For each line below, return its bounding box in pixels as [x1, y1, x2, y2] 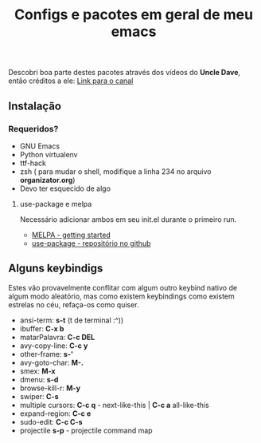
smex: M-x [19, 366, 56, 376]
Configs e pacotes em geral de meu [14, 6, 253, 24]
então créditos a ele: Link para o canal [8, 76, 134, 85]
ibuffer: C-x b [19, 323, 64, 333]
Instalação [8, 99, 62, 113]
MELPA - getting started [31, 230, 111, 239]
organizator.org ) [19, 175, 76, 184]
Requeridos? [8, 123, 59, 134]
